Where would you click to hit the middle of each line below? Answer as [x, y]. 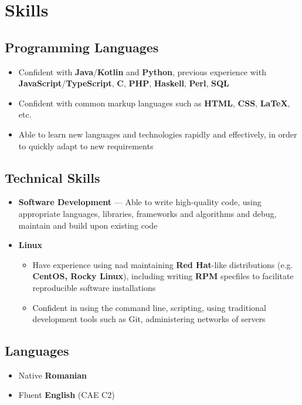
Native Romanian [53, 375]
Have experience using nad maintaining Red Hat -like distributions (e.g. [163, 264]
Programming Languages [82, 47]
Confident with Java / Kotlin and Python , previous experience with [142, 71]
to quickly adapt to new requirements [86, 145]
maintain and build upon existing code [88, 225]
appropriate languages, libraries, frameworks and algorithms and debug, [147, 213]
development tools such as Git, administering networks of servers [149, 319]
